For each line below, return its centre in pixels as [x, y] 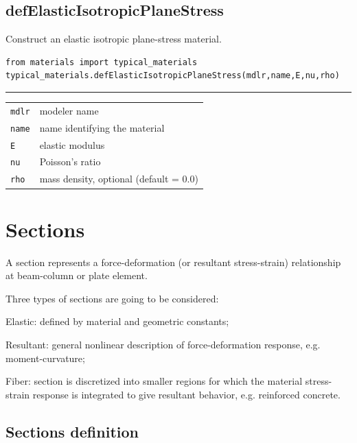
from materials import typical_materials [102, 62]
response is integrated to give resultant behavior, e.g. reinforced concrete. [186, 394]
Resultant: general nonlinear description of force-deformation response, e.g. [163, 345]
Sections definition [72, 431]
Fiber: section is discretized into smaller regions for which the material [154, 381]
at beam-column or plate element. [77, 275]
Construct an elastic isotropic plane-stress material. [114, 39]
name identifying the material [102, 127]
